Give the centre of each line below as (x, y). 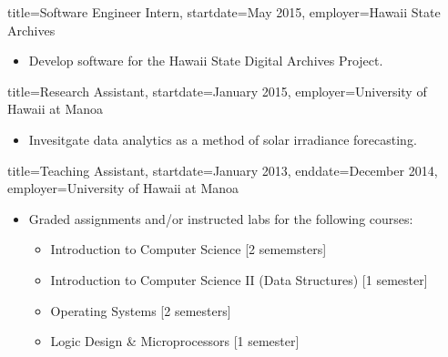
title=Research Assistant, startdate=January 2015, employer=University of (217, 91)
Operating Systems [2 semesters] (141, 310)
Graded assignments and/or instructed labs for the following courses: (221, 218)
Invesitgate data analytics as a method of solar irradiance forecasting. (223, 139)
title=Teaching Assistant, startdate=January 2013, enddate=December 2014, (223, 170)
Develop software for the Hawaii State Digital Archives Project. (206, 61)
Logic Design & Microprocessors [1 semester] (175, 341)
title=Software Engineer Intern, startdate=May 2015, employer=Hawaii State (224, 12)
